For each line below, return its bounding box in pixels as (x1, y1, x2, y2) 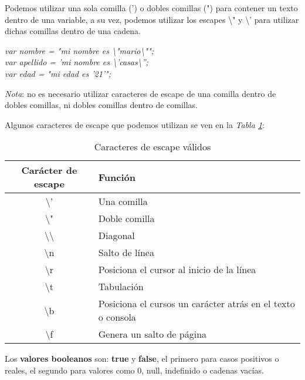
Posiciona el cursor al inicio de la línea (98, 263, 256, 277)
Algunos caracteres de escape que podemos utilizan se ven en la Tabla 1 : (5, 118, 265, 130)
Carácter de (21, 163, 77, 177)
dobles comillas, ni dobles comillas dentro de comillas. (5, 99, 198, 111)
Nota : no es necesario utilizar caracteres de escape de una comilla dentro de (5, 87, 276, 99)
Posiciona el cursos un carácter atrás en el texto (98, 297, 295, 311)
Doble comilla (98, 211, 155, 226)
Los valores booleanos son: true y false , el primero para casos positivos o (5, 352, 279, 365)
